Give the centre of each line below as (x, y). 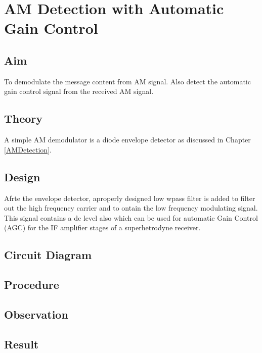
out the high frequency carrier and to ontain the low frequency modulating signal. (131, 208)
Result (21, 344)
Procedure (32, 285)
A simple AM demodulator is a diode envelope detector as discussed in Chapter (127, 140)
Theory (24, 118)
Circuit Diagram (48, 255)
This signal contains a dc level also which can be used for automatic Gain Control (131, 217)
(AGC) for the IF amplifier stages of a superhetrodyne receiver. (102, 228)
